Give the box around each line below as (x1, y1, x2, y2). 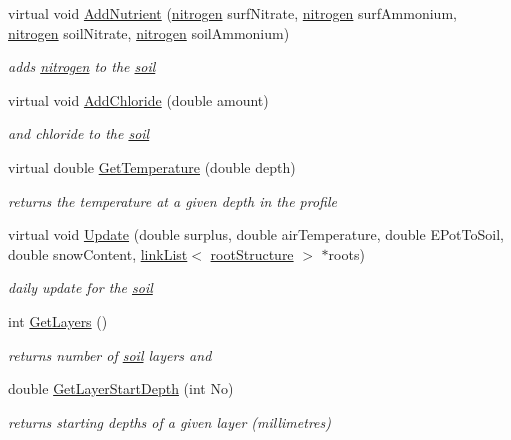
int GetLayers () (8, 310, 108, 331)
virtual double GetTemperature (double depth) (8, 156, 296, 177)
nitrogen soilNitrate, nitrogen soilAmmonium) (8, 22, 290, 43)
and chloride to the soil (8, 123, 150, 144)
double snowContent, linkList (8, 243, 188, 264)
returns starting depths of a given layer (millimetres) (8, 411, 331, 432)
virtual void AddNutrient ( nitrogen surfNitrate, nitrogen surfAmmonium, (8, 3, 457, 23)
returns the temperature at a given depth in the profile (8, 190, 338, 211)
